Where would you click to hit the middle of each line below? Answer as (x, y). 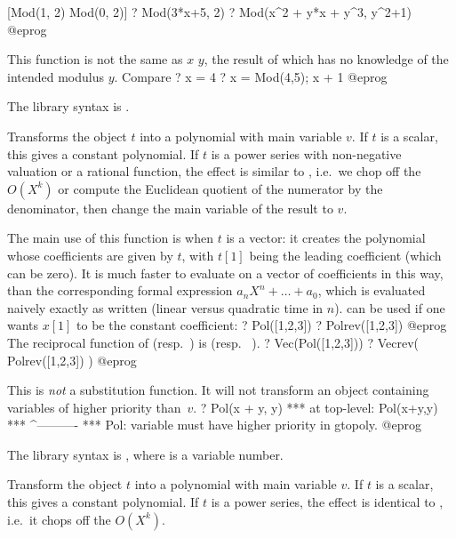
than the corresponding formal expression (120, 290)
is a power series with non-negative (306, 153)
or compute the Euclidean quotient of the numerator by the (220, 188)
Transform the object (65, 484)
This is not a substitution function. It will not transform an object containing (218, 390)
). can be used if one (390, 307)
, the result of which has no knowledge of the (326, 59)
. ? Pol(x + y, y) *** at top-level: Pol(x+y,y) (316, 407)
